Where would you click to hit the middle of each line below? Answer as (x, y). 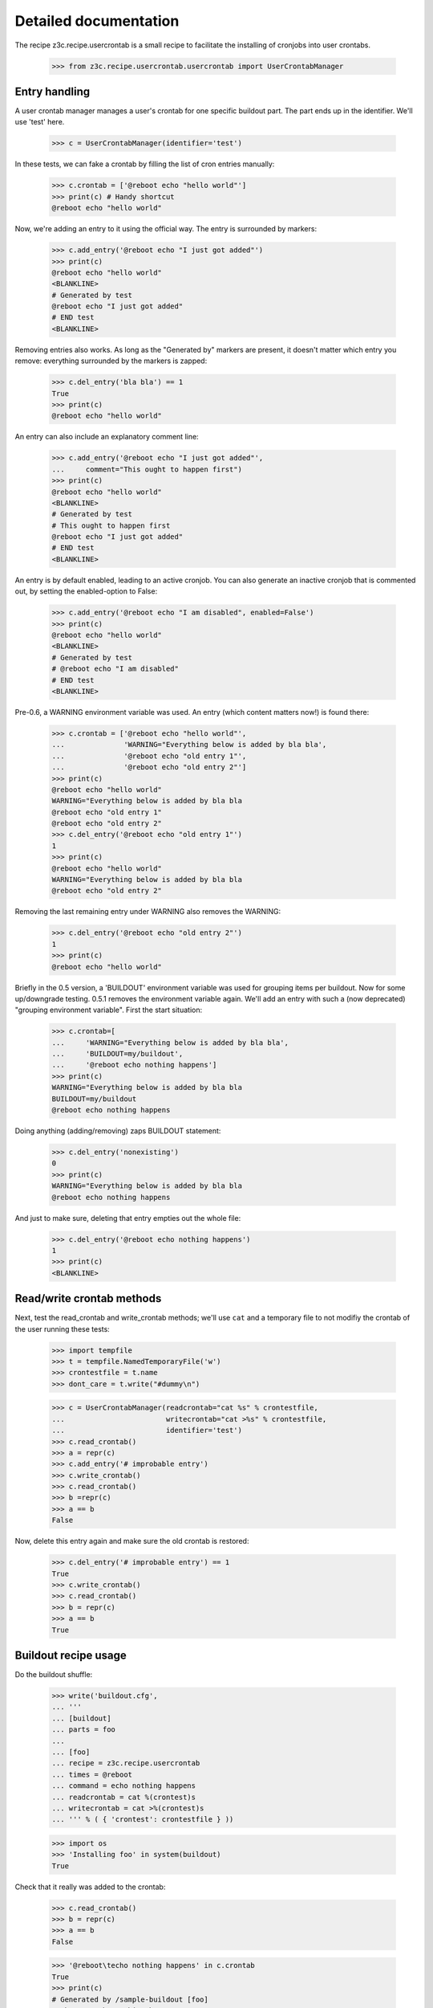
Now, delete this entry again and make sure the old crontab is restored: (132, 1541)
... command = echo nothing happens (124, 1786)
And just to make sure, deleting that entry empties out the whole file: (128, 1218)
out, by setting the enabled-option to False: (86, 591)
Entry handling (53, 91)
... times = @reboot (92, 1774)
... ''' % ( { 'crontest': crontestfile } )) (143, 1820)
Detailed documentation (97, 21)
